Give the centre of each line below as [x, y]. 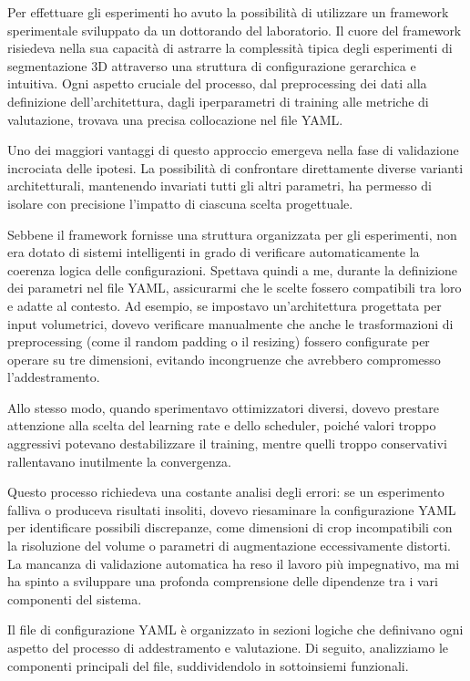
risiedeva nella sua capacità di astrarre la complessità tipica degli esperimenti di [230, 48]
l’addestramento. [54, 377]
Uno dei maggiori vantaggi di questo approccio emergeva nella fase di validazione [233, 150]
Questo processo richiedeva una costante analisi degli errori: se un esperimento [226, 492]
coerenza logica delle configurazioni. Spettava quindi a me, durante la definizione [233, 269]
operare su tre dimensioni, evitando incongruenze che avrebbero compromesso [224, 359]
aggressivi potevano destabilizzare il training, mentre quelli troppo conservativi [227, 444]
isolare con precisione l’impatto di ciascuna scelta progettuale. [180, 203]
